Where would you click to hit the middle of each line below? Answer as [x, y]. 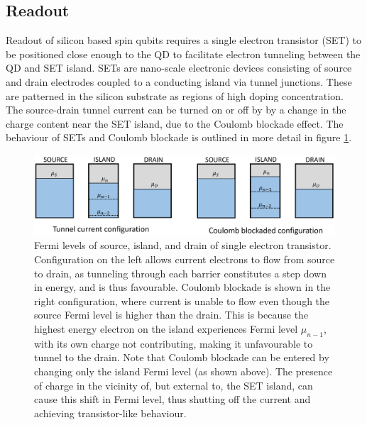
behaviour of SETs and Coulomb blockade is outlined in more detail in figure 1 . [179, 137]
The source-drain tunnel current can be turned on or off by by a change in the [176, 110]
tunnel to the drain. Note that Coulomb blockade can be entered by [182, 357]
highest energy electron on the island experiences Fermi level [166, 328]
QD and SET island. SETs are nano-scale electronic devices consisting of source [179, 68]
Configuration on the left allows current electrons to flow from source [185, 259]
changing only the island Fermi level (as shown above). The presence [183, 371]
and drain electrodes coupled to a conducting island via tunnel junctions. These [179, 81]
